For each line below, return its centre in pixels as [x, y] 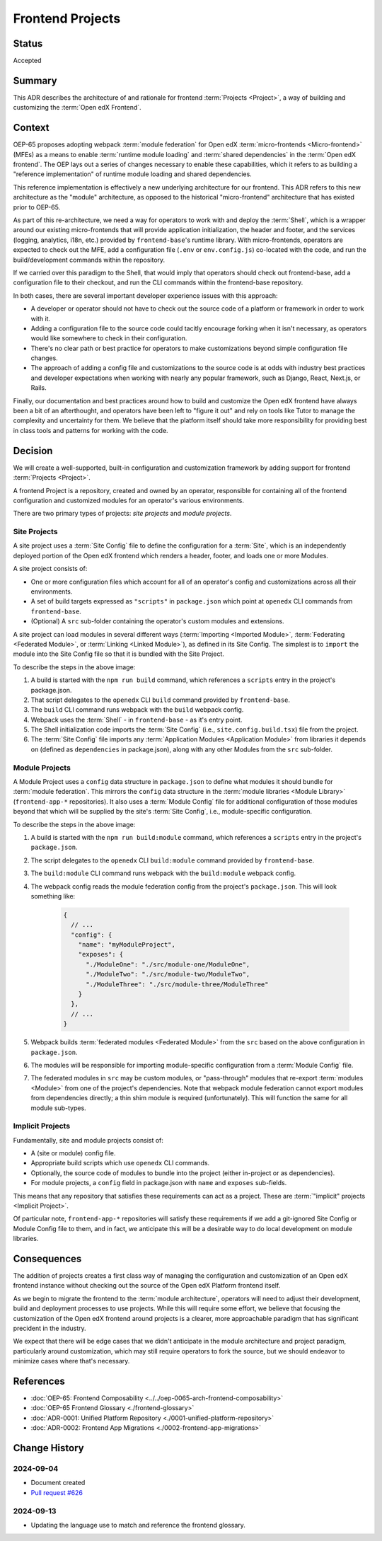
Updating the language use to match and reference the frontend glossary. [138, 1525]
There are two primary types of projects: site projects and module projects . [122, 514]
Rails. [39, 388]
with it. [41, 318]
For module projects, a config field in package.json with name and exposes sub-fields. [159, 1183]
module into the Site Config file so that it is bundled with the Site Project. [118, 654]
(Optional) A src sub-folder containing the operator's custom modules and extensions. [157, 621]
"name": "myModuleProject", [127, 945]
